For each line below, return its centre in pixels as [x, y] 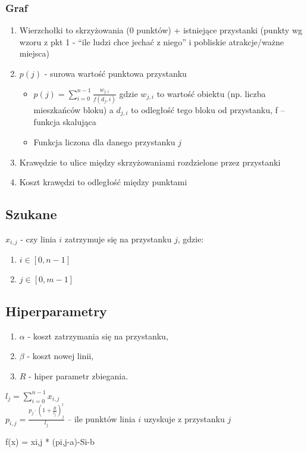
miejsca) [35, 53]
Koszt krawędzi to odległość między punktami [103, 182]
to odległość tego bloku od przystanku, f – [208, 109]
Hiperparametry [56, 311]
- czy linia [38, 239]
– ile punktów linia [101, 418]
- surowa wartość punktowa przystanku [115, 73]
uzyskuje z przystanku [184, 418]
